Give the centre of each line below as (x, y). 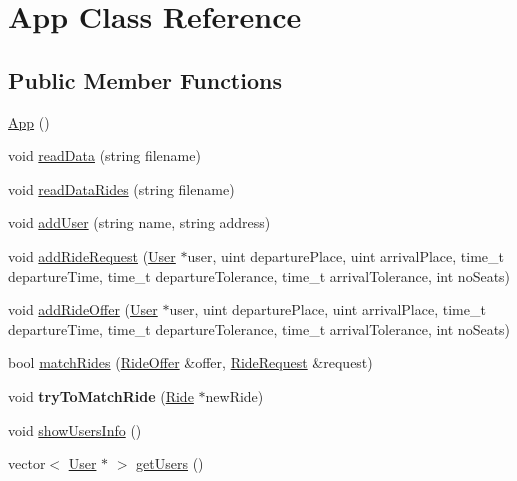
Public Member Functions (145, 79)
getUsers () (170, 463)
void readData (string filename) (104, 155)
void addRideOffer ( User (83, 309)
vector (27, 463)
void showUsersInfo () (75, 429)
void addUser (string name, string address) (139, 222)
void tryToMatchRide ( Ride (101, 395)
